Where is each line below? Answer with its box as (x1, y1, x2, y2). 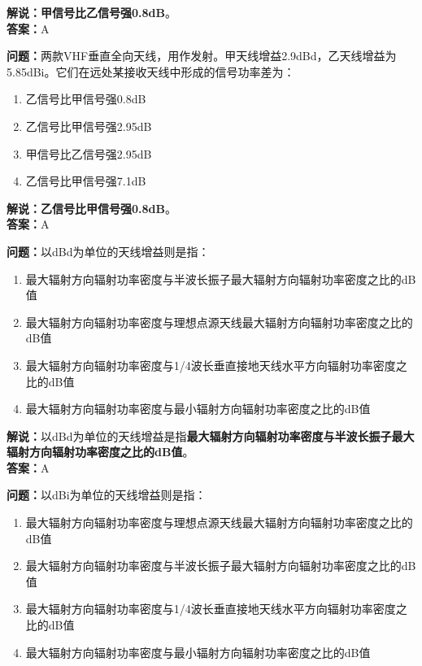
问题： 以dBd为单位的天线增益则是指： (7, 242, 210, 259)
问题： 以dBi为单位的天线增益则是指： (7, 486, 207, 503)
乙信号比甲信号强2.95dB (25, 117, 152, 134)
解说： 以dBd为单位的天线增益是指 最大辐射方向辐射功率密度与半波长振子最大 (7, 427, 415, 444)
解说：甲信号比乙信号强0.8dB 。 (7, 4, 176, 20)
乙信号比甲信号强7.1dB (25, 172, 146, 189)
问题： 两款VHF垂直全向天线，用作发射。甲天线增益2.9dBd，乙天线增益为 (7, 47, 397, 64)
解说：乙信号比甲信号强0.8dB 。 (7, 199, 176, 216)
